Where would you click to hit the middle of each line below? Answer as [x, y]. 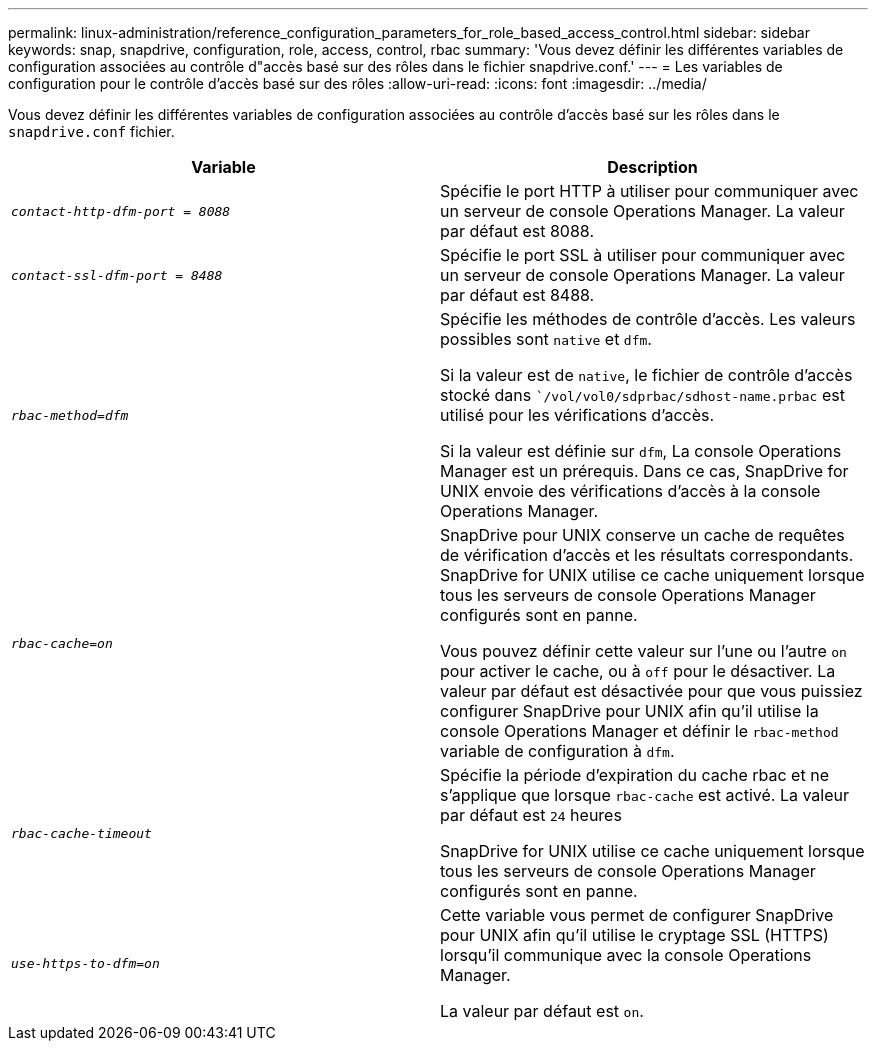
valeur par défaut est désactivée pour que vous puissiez [651, 691]
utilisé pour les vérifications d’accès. [577, 415]
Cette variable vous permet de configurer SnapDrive [637, 915]
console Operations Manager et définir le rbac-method [639, 731]
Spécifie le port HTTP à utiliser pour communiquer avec [649, 191]
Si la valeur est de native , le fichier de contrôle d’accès [646, 375]
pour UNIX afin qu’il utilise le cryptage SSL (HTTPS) [634, 935]
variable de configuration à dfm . [557, 751]
